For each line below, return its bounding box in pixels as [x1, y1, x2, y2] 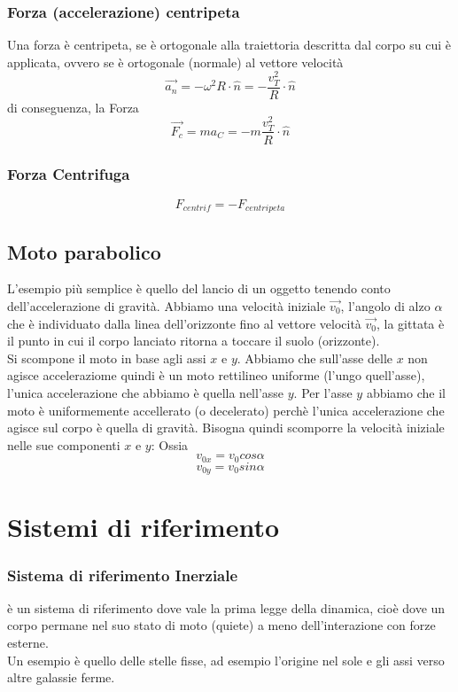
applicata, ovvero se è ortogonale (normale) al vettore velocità [7, 52, 344, 71]
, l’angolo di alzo [340, 297, 431, 315]
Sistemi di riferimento [7, 509, 280, 545]
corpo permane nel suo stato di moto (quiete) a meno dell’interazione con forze [7, 616, 436, 634]
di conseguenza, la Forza [7, 97, 139, 116]
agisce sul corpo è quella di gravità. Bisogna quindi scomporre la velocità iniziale [7, 418, 445, 437]
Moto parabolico [7, 237, 161, 265]
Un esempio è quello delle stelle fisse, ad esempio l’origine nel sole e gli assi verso [7, 650, 445, 669]
